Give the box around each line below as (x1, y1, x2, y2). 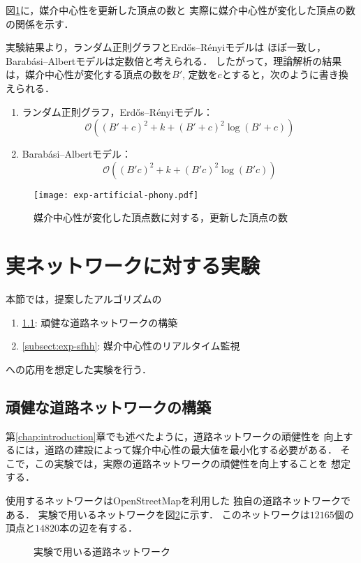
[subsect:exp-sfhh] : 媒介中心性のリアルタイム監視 (22, 338, 240, 353)
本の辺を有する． (59, 520, 138, 535)
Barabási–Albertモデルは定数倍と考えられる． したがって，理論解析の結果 (6, 53, 342, 68)
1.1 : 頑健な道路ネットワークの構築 (22, 315, 178, 329)
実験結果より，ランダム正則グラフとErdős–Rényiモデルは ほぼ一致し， (6, 40, 326, 54)
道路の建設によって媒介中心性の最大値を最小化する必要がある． (44, 442, 337, 457)
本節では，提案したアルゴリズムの (6, 292, 162, 306)
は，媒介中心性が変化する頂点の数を (6, 67, 172, 82)
